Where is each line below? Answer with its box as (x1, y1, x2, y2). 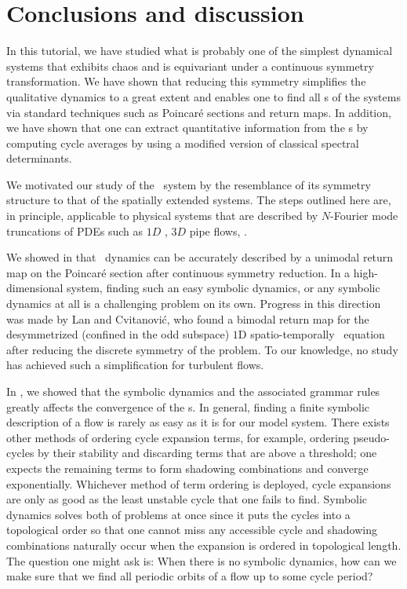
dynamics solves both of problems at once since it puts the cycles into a (6, 506, 351, 522)
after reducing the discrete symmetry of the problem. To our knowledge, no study (6, 341, 398, 357)
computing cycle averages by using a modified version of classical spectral (6, 134, 359, 151)
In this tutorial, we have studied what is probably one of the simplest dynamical (6, 42, 393, 59)
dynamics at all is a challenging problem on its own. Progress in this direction (6, 295, 381, 312)
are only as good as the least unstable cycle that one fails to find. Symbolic (6, 491, 368, 507)
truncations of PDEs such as (6, 222, 143, 239)
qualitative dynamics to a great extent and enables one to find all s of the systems (6, 88, 401, 104)
